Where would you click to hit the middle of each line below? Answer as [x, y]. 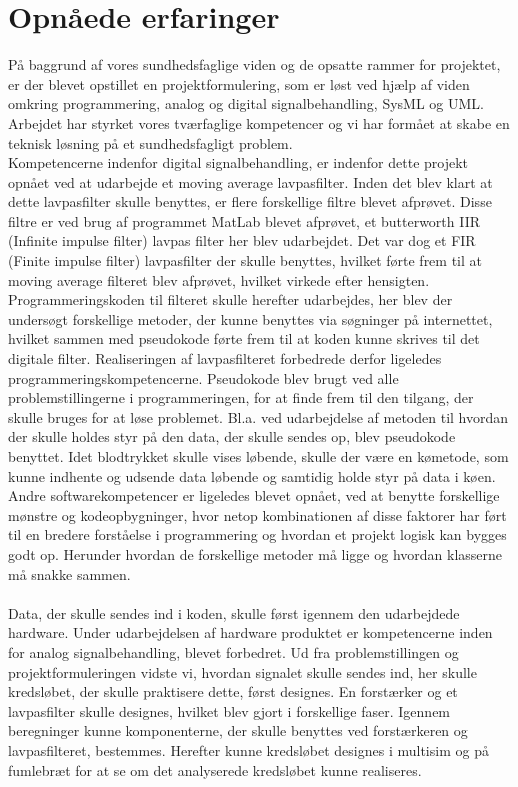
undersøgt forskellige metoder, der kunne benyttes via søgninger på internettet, [250, 318]
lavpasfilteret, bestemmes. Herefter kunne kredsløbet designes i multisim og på [248, 749]
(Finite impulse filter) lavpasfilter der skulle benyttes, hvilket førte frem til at [245, 260]
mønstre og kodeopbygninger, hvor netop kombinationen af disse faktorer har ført [257, 514]
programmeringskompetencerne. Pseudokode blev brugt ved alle [203, 377]
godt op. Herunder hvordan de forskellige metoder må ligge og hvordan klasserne [255, 553]
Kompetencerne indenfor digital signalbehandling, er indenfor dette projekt [238, 162]
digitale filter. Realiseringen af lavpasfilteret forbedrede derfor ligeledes [225, 358]
